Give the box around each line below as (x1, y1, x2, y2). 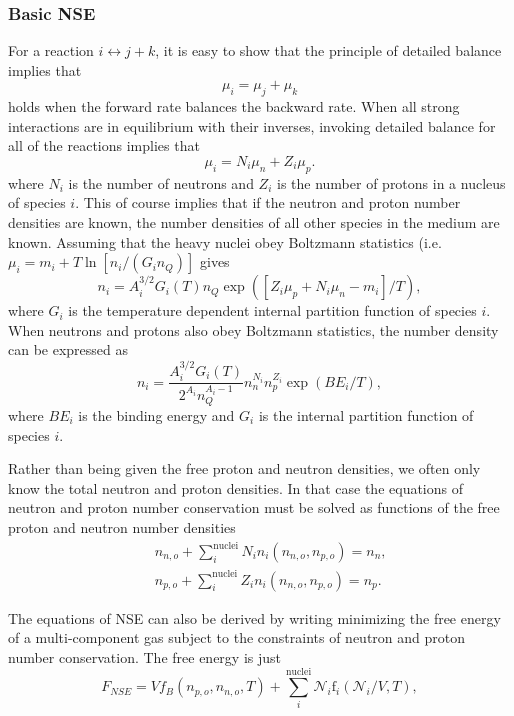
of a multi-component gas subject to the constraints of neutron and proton (8, 627, 466, 648)
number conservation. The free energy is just (8, 646, 281, 667)
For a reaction (8, 40, 94, 61)
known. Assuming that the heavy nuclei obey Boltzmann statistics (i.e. (8, 231, 442, 252)
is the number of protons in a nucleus (276, 172, 506, 193)
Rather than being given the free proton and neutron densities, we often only (8, 458, 481, 479)
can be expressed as (8, 339, 129, 360)
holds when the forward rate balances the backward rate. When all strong (8, 96, 460, 117)
